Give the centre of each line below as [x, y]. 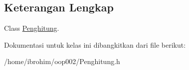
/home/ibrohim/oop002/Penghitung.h [62, 61]
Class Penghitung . [32, 28]
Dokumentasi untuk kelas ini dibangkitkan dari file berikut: [95, 44]
